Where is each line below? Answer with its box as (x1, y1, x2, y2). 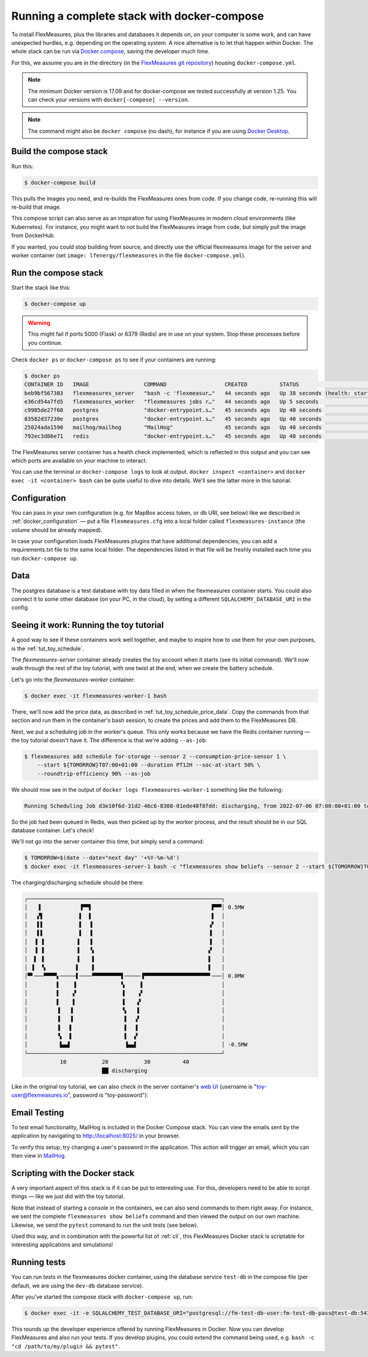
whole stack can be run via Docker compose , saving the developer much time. (11, 48, 210, 55)
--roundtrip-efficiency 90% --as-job (37, 770, 151, 777)
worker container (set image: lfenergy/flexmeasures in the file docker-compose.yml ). (11, 252, 246, 259)
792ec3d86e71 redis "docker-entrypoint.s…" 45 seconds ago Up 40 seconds (24, 433, 322, 439)
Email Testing (11, 1107, 64, 1118)
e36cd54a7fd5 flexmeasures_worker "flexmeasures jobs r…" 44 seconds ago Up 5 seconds (24, 398, 319, 405)
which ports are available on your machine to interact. (11, 457, 147, 465)
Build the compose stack (11, 146, 108, 157)
